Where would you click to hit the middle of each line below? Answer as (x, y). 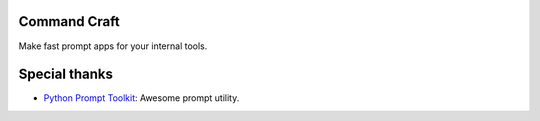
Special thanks (66, 74)
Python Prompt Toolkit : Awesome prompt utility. (141, 98)
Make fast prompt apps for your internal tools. (113, 46)
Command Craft (69, 21)
